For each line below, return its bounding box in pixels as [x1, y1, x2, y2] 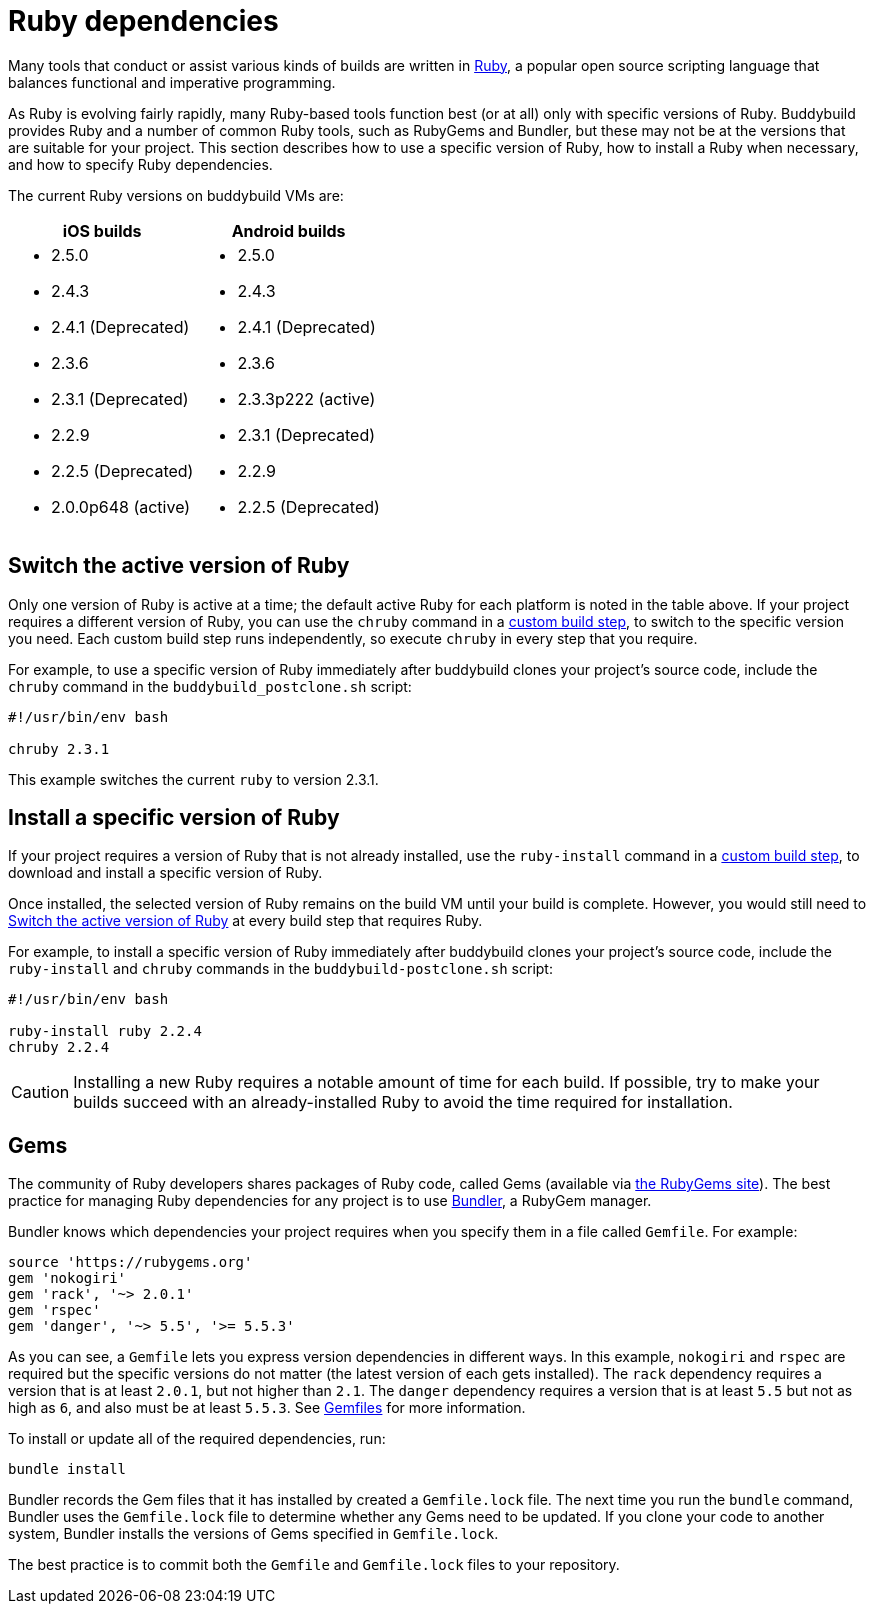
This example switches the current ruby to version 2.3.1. [8, 770, 379, 788]
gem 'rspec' [8, 1302, 101, 1319]
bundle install [8, 1461, 127, 1478]
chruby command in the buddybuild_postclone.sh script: [8, 677, 412, 695]
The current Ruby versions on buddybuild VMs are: [8, 186, 344, 204]
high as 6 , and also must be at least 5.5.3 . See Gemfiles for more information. [8, 1399, 526, 1417]
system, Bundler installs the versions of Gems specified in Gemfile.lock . [8, 1525, 499, 1543]
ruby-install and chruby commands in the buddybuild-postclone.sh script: [8, 960, 553, 978]
